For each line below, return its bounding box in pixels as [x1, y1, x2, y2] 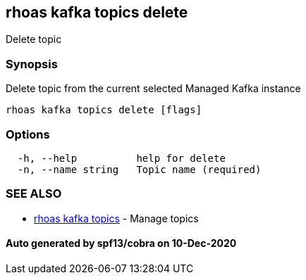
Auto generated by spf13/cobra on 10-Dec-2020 [6, 237, 237, 250]
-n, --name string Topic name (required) [17, 163, 262, 175]
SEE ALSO [6, 186, 62, 201]
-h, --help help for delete [17, 152, 226, 164]
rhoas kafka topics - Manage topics [34, 212, 199, 224]
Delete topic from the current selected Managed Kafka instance [6, 82, 301, 95]
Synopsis [6, 56, 58, 71]
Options [6, 127, 50, 141]
